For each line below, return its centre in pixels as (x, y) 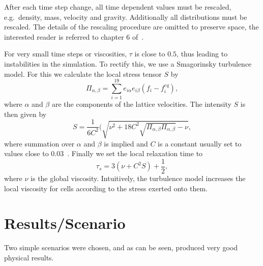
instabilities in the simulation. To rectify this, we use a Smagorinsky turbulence (128, 63)
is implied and (126, 143)
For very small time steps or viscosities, (66, 54)
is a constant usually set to (200, 143)
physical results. (29, 257)
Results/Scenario (65, 223)
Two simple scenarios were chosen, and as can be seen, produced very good (121, 247)
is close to (150, 54)
